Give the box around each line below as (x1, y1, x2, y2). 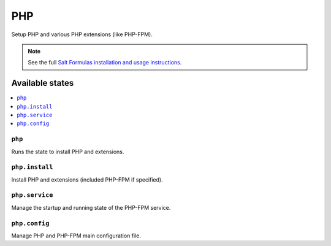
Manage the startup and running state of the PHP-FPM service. (11, 204, 171, 211)
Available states (11, 78, 74, 88)
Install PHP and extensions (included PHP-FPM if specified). (11, 175, 163, 183)
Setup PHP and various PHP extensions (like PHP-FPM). (11, 31, 153, 38)
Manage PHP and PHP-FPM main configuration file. (11, 232, 141, 239)
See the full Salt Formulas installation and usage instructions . (28, 59, 182, 66)
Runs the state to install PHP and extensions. (11, 148, 124, 155)
